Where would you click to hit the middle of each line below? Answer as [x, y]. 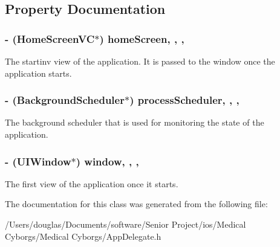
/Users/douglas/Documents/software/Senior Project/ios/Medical [125, 224]
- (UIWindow [38, 161]
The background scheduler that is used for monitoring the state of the [135, 122]
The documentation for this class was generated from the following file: [136, 204]
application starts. [38, 73]
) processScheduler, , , [184, 100]
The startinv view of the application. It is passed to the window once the [140, 61]
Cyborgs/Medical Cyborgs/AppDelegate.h [83, 236]
